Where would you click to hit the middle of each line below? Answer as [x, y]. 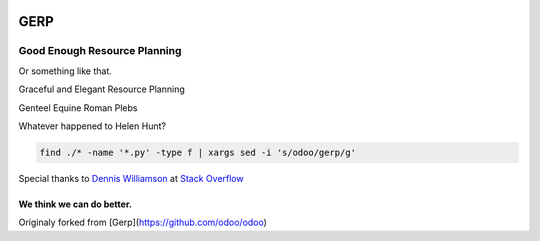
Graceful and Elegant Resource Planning [101, 89]
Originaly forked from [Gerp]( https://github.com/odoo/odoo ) [142, 222]
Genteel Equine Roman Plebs [78, 107]
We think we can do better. [75, 204]
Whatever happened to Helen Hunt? [92, 126]
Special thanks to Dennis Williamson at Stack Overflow [131, 178]
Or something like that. [65, 71]
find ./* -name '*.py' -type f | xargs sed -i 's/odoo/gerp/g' [198, 152]
